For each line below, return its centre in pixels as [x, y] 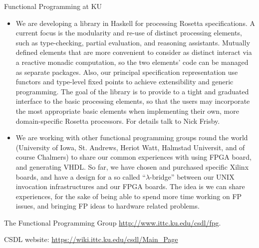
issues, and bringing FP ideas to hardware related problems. [108, 206]
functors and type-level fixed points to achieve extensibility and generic [125, 82]
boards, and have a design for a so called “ [81, 176]
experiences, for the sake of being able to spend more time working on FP [129, 196]
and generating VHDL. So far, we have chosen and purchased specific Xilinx [132, 166]
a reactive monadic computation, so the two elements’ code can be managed [132, 62]
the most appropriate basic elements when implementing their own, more [127, 111]
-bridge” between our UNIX [192, 176]
